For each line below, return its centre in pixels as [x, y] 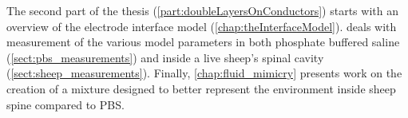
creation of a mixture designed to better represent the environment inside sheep [201, 88]
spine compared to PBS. [65, 104]
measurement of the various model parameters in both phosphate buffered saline [203, 42]
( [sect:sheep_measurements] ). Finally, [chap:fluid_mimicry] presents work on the [204, 73]
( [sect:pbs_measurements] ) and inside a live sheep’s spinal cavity [165, 57]
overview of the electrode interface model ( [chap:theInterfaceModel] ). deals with [202, 26]
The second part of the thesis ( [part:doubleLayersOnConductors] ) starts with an [202, 10]
